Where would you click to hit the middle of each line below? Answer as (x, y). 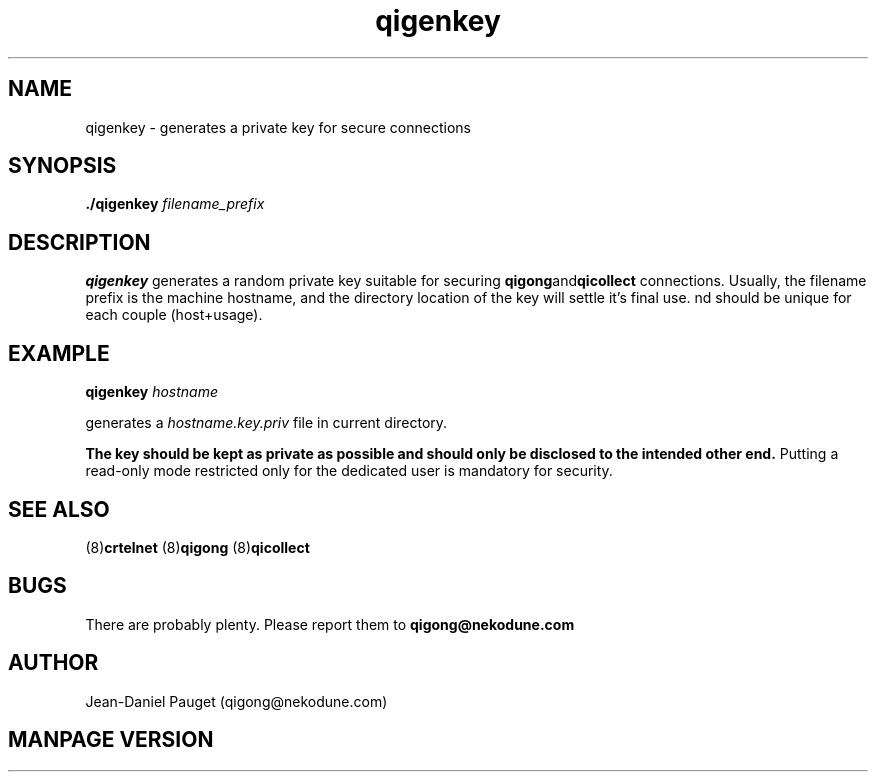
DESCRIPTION (79, 242)
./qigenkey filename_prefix (175, 204)
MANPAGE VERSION (111, 740)
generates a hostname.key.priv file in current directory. (266, 423)
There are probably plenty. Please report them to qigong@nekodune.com (330, 624)
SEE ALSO (59, 509)
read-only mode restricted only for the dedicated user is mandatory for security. (349, 471)
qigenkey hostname (152, 392)
